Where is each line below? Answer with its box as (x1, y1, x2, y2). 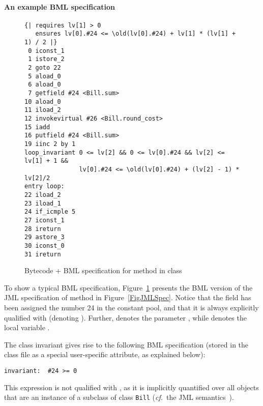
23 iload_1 (24, 199, 61, 207)
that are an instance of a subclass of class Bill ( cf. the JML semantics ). (4, 392, 234, 402)
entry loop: (24, 183, 65, 190)
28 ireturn (24, 225, 61, 233)
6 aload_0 (28, 81, 61, 89)
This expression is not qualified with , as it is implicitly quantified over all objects (4, 382, 259, 392)
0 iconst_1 (28, 47, 65, 54)
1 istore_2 (28, 55, 65, 63)
